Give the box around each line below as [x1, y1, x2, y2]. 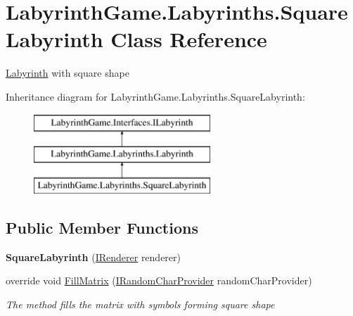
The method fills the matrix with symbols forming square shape [6, 296, 275, 311]
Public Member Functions [6, 216, 198, 238]
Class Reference [110, 25, 267, 53]
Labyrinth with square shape [6, 65, 129, 80]
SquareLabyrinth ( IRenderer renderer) [6, 249, 181, 264]
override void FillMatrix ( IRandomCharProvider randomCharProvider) [6, 273, 312, 288]
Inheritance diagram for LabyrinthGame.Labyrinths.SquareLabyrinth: [6, 89, 305, 103]
